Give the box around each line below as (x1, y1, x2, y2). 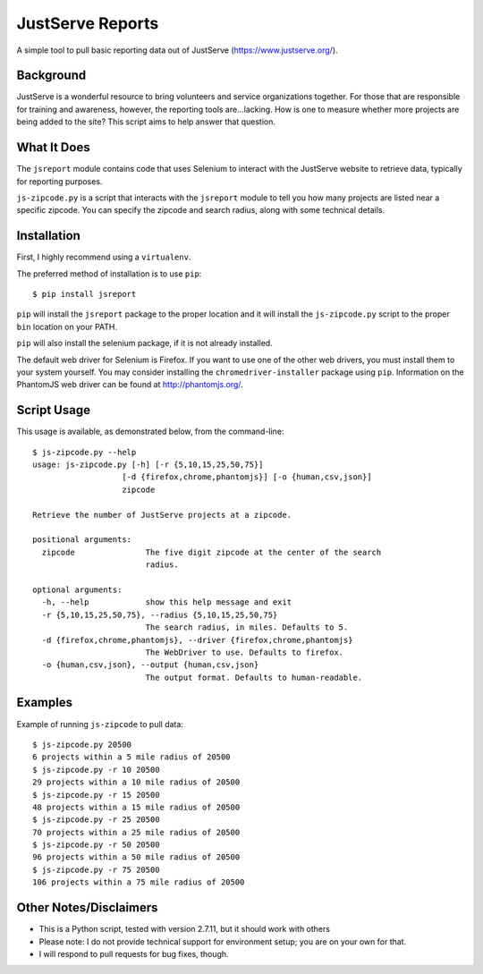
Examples (16, 695, 73, 710)
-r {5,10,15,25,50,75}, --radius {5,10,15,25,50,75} (41, 609, 278, 620)
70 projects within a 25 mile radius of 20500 (32, 827, 241, 837)
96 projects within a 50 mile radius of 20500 (32, 852, 241, 862)
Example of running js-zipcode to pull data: (16, 718, 183, 729)
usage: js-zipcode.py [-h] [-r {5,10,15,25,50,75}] (32, 460, 264, 470)
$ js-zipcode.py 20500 (32, 739, 132, 750)
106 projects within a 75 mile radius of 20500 (32, 877, 245, 887)
